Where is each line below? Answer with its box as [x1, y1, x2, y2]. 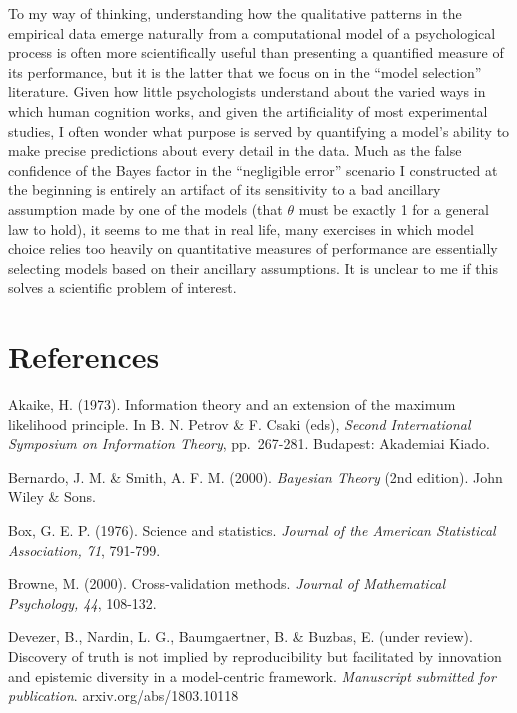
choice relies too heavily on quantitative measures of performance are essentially [8, 238, 498, 259]
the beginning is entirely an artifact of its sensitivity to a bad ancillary [8, 179, 441, 200]
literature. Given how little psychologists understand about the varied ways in [8, 81, 486, 102]
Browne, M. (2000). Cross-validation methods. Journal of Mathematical [8, 573, 446, 594]
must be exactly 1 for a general [298, 198, 489, 219]
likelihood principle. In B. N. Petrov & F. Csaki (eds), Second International [8, 413, 471, 434]
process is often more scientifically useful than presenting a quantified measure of [8, 42, 504, 63]
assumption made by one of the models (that [8, 198, 283, 219]
